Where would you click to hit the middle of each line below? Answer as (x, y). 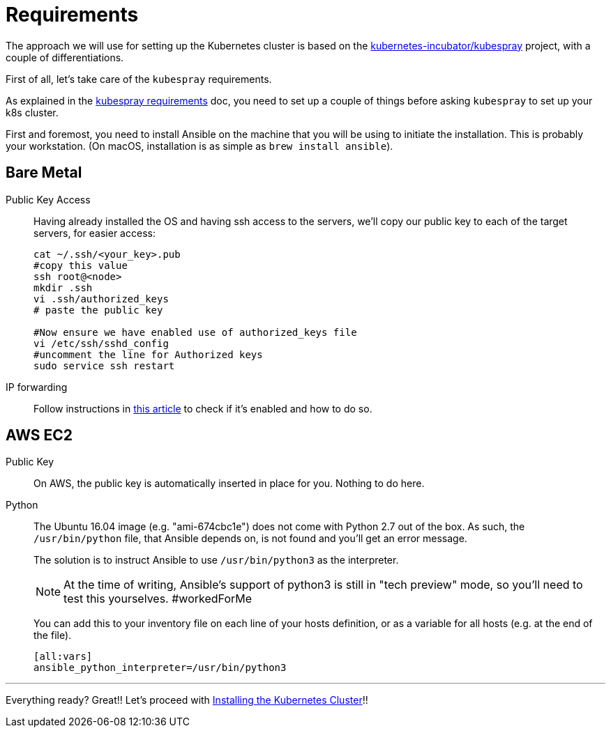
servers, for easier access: (95, 233)
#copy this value (81, 265)
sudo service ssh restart (104, 365)
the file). (53, 635)
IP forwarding (37, 387)
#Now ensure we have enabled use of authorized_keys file (195, 332)
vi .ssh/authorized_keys (101, 299)
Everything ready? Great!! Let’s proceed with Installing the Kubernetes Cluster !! (187, 700)
